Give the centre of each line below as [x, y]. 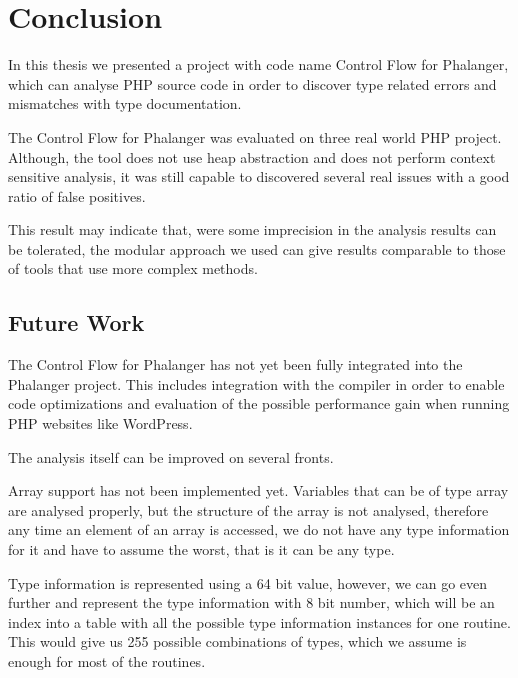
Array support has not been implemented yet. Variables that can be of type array [258, 490]
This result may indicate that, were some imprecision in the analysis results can [252, 229]
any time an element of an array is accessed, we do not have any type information [259, 529]
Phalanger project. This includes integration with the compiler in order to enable [256, 383]
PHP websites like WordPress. [100, 423]
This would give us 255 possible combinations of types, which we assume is [237, 641]
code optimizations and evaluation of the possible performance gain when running [259, 403]
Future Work [76, 322]
